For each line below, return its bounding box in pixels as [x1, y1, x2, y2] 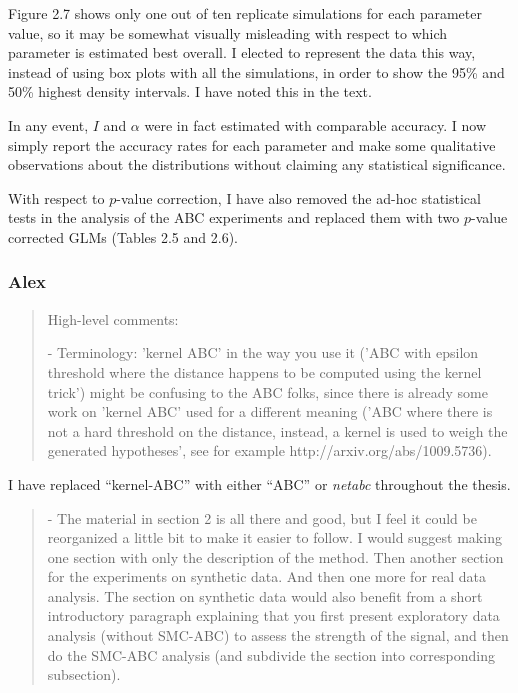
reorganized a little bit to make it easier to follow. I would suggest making [47, 527, 502, 548]
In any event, [8, 114, 89, 135]
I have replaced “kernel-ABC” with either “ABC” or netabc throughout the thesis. [8, 473, 511, 494]
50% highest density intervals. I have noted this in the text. [8, 81, 372, 102]
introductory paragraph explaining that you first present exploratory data [47, 605, 500, 626]
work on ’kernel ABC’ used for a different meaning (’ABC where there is [47, 401, 493, 422]
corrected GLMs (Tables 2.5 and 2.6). [8, 226, 238, 247]
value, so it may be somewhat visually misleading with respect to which [8, 22, 448, 43]
